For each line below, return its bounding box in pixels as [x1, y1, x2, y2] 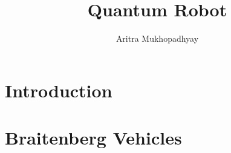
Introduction [5, 77, 112, 102]
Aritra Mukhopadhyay [115, 32, 199, 45]
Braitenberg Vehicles [5, 125, 182, 150]
